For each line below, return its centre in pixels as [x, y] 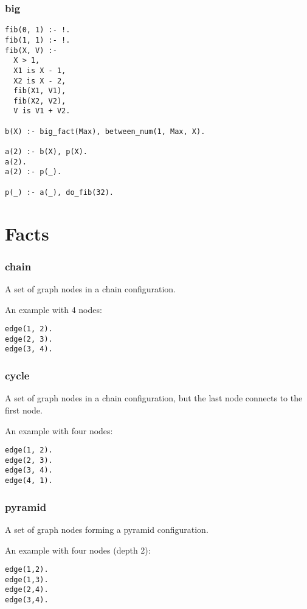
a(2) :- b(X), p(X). [47, 152]
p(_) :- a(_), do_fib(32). [59, 192]
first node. [24, 410]
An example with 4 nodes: [53, 309]
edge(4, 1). [29, 481]
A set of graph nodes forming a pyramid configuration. [107, 529]
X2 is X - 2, [40, 81]
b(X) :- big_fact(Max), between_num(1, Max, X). [105, 131]
